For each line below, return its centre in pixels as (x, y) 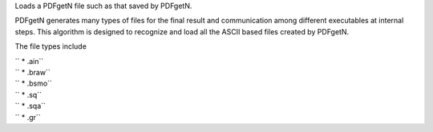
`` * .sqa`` (30, 106)
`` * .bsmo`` (33, 83)
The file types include (51, 46)
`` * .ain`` (29, 61)
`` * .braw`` (33, 72)
